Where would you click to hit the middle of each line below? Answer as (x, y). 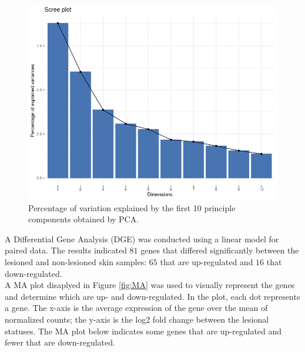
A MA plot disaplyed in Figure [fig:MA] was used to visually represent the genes (150, 285)
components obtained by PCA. (84, 219)
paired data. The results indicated (66, 250)
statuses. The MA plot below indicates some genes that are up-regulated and (143, 331)
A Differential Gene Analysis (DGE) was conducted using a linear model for (142, 238)
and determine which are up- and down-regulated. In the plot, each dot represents (152, 296)
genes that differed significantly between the (220, 250)
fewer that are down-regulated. (60, 342)
